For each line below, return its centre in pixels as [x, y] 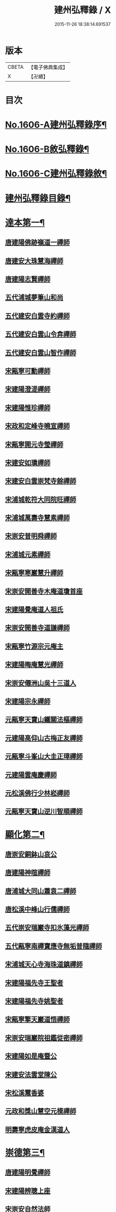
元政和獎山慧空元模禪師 [41, 1111]
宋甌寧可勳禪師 [28, 371]
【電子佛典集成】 [48, 67]
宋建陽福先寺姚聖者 [34, 1001]
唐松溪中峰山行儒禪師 [37, 910]
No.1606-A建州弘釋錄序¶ [56, 125]
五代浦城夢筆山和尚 [34, 297]
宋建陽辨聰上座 [28, 1190]
